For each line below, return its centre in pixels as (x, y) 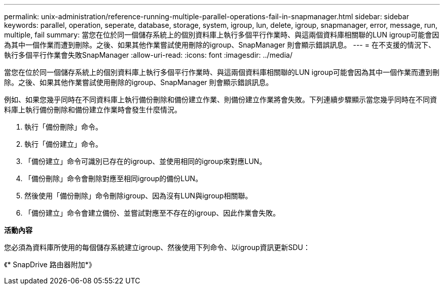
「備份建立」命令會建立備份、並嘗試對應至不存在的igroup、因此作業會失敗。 (152, 213)
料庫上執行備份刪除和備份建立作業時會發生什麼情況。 (93, 110)
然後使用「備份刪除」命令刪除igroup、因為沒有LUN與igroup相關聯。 (138, 196)
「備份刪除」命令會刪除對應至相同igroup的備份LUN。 (114, 178)
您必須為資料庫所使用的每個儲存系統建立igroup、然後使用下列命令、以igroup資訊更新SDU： (157, 247)
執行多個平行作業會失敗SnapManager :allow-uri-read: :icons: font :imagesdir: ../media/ (148, 55)
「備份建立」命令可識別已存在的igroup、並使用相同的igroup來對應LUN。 (145, 161)
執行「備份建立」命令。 (63, 144)
